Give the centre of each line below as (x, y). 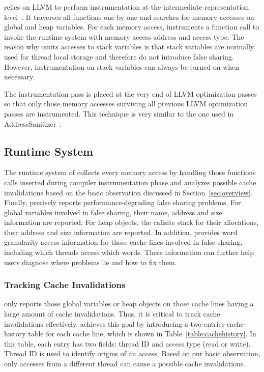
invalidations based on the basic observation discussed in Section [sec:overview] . (128, 192)
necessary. (20, 77)
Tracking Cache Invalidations (65, 285)
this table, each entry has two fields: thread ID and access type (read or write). (127, 343)
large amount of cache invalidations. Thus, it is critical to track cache (112, 314)
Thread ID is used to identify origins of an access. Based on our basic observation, (132, 353)
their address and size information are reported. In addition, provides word (121, 232)
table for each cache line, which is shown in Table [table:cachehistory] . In (142, 334)
